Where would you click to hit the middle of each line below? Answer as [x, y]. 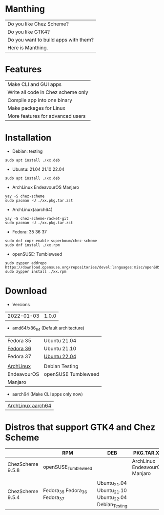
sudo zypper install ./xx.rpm [36, 271]
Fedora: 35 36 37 [30, 232]
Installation [28, 138]
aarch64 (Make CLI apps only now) [47, 394]
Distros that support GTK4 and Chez [80, 427]
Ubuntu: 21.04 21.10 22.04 [38, 169]
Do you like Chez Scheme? [38, 24]
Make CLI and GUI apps [35, 84]
